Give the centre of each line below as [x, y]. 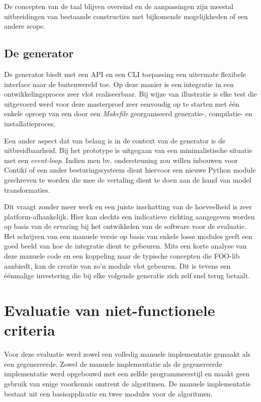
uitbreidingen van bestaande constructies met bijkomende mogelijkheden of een [126, 16]
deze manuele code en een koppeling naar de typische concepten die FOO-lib [122, 256]
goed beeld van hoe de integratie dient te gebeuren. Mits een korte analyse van [125, 246]
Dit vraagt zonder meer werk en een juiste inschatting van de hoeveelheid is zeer [128, 207]
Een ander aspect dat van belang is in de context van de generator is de [115, 140]
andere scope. [25, 26]
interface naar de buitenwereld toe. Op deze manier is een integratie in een [119, 84]
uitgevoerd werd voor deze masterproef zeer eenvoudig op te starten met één [122, 103]
